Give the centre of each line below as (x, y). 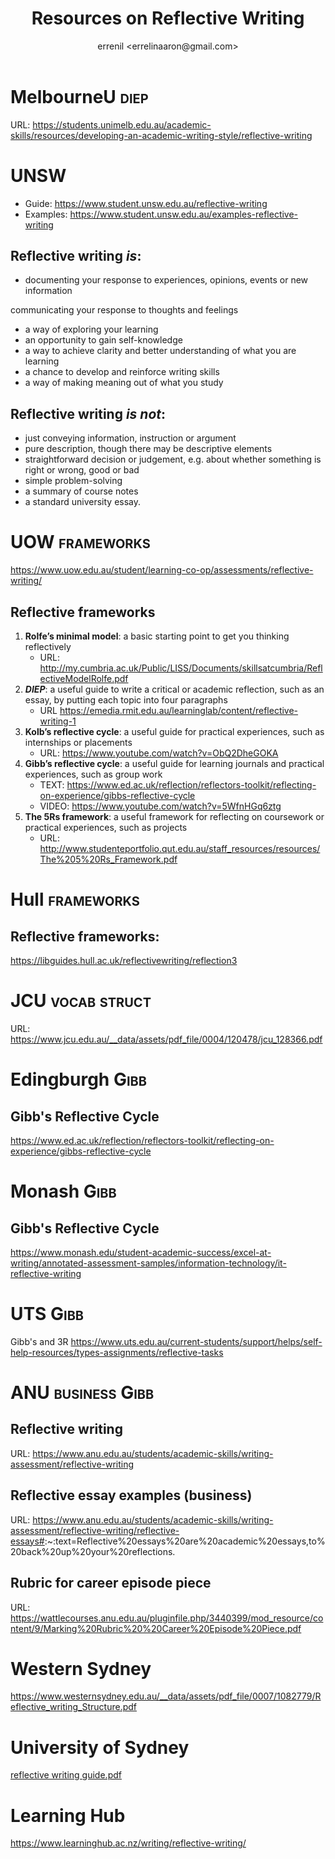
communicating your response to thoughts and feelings (124, 310)
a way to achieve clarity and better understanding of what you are (160, 351)
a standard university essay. (83, 502)
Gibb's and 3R (39, 1341)
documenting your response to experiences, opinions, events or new (166, 280)
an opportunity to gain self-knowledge (103, 340)
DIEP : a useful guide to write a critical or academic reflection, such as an (174, 689)
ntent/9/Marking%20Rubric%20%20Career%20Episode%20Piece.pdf (156, 1628)
